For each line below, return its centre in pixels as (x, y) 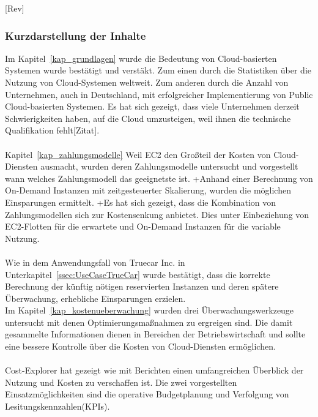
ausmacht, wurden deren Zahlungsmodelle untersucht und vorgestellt (169, 166)
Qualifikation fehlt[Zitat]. (52, 130)
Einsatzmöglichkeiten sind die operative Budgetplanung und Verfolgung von (147, 394)
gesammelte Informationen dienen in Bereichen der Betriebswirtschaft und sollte (155, 334)
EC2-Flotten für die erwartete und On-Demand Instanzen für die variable (143, 226)
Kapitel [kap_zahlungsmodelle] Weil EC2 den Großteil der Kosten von (138, 154)
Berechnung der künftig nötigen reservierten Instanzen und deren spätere (142, 286)
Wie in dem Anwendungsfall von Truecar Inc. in (95, 262)
